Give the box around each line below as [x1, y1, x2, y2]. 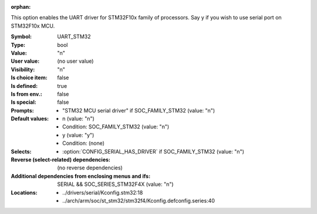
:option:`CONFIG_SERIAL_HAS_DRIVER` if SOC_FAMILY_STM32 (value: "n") [62, 148, 245, 155]
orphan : [11, 4, 31, 10]
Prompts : [11, 107, 35, 114]
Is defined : [11, 82, 38, 89]
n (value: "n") [62, 115, 95, 123]
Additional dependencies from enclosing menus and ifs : [11, 172, 151, 179]
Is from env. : [11, 90, 42, 97]
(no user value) [57, 57, 94, 64]
